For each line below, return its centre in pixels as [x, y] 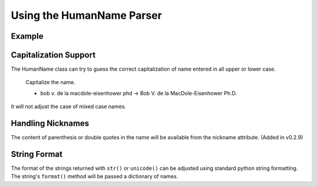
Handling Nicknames [50, 123]
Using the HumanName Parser [86, 15]
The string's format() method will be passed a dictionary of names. [95, 176]
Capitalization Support [53, 55]
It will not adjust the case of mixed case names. [69, 106]
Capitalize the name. [51, 82]
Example [27, 36]
